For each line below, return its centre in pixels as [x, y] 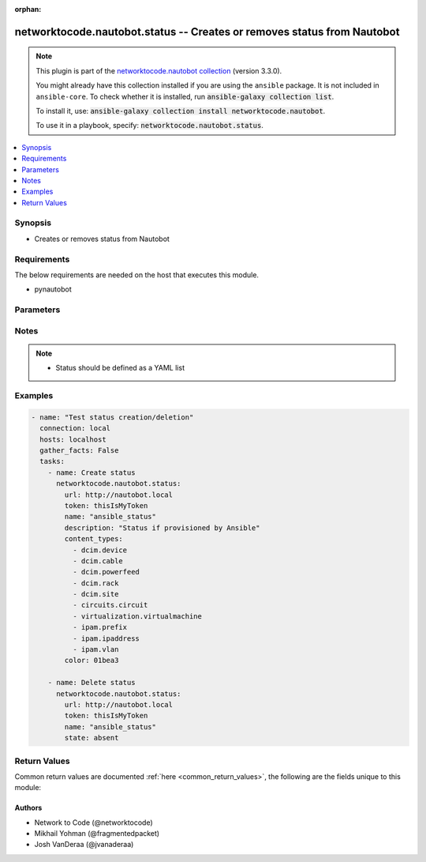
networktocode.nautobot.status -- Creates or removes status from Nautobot [207, 32]
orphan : [28, 9]
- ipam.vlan [95, 649]
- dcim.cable [98, 561]
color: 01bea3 [92, 661]
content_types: [94, 539]
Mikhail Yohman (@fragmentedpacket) [97, 834]
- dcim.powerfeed [106, 572]
